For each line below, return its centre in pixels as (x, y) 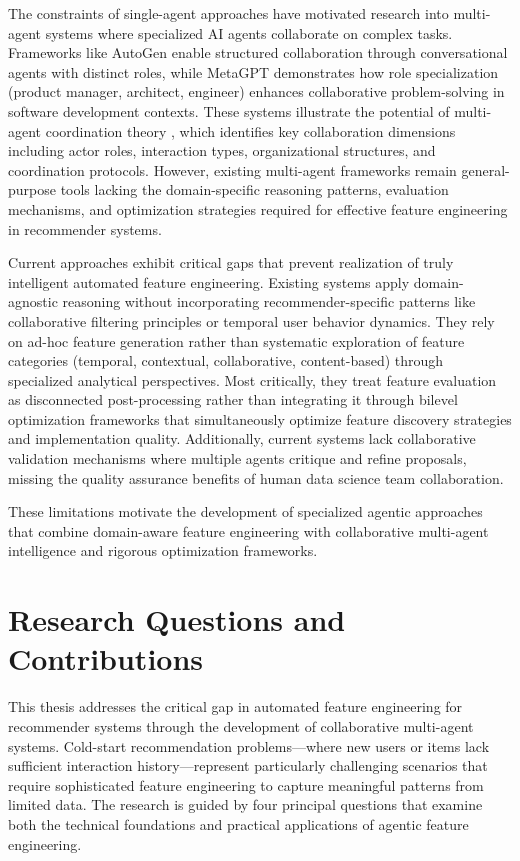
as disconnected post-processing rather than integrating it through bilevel (233, 399)
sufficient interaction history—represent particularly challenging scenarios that (248, 765)
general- (485, 169)
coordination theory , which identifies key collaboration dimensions (250, 130)
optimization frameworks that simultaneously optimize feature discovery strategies (260, 418)
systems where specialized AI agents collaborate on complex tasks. (249, 32)
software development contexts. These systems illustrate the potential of (229, 110)
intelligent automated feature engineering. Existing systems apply (209, 281)
